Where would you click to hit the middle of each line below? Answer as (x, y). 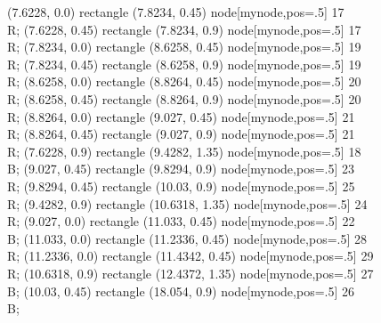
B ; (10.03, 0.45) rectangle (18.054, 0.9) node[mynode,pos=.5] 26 (181, 291)
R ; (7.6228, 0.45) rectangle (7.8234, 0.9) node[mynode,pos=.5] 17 (184, 29)
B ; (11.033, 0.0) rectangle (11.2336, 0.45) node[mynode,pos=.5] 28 (187, 238)
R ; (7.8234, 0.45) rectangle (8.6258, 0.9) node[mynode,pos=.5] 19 (184, 64)
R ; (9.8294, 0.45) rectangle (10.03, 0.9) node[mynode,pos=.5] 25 (181, 186)
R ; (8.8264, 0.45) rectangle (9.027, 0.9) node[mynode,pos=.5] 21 (181, 134)
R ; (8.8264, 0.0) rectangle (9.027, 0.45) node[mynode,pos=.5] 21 (181, 116)
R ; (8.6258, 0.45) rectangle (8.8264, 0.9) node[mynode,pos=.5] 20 (184, 98)
